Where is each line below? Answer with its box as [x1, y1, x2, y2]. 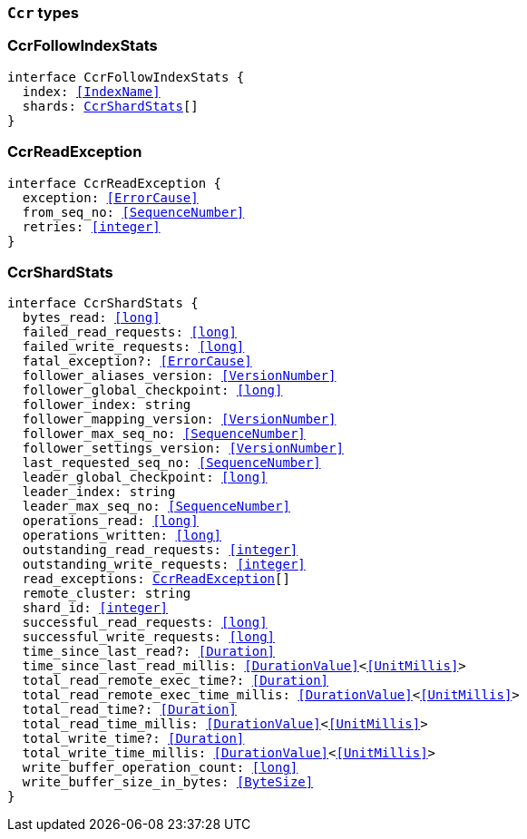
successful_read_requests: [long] [22, 615, 268, 630]
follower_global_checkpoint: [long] [22, 383, 283, 398]
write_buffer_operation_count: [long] [22, 760, 298, 776]
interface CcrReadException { [7, 175, 222, 190]
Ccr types [7, 4, 79, 22]
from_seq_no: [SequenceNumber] [22, 204, 245, 220]
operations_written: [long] [22, 528, 222, 543]
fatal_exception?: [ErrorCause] [22, 354, 252, 369]
